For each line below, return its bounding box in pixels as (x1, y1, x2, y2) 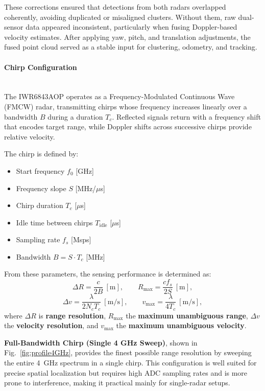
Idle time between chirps (16, 217, 93, 227)
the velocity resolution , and (4, 320, 99, 331)
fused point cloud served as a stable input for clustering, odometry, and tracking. (4, 41, 257, 52)
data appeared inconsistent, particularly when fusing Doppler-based (26, 21, 237, 32)
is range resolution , (38, 310, 106, 320)
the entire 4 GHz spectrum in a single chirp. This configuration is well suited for (4, 357, 257, 368)
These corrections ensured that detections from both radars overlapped (4, 2, 226, 12)
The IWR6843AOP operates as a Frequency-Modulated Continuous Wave (4, 91, 235, 102)
